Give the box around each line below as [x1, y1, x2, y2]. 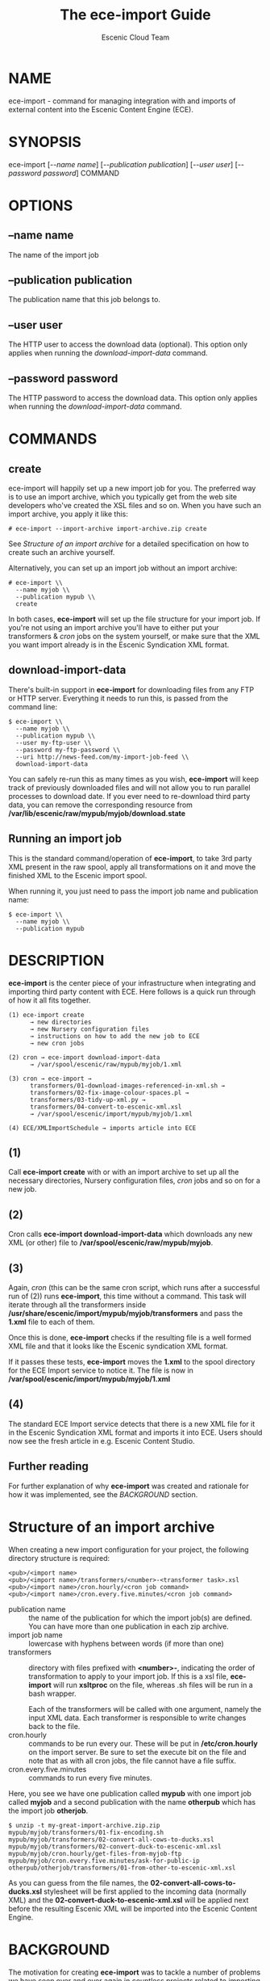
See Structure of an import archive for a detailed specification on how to [8, 539, 250, 549]
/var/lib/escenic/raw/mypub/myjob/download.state [8, 808, 186, 818]
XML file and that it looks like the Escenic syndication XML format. [8, 1341, 228, 1351]
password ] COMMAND [43, 168, 119, 178]
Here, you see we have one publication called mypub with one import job [8, 1788, 252, 1798]
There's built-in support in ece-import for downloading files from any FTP [8, 684, 255, 694]
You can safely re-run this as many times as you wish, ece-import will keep [8, 774, 260, 784]
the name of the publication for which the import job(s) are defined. [28, 1613, 252, 1622]
